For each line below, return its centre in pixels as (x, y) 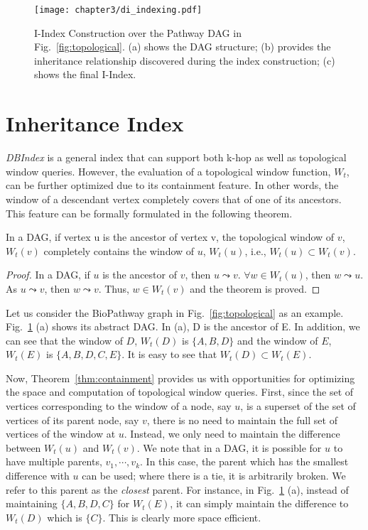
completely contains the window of (119, 250)
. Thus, (114, 288)
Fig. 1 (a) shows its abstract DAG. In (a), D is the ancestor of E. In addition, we (183, 326)
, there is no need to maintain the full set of (242, 420)
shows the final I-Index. (85, 74)
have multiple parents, (54, 461)
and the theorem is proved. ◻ (255, 288)
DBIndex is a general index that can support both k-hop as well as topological (176, 157)
